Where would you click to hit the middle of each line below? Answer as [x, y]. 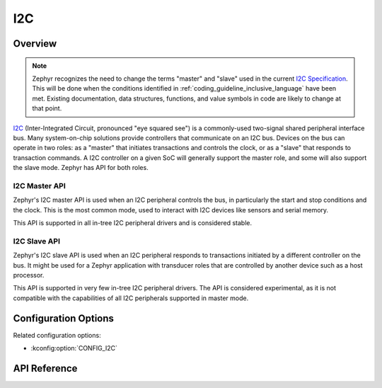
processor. [29, 275]
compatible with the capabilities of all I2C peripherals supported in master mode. [131, 298]
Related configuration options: [57, 335]
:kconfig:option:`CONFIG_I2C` [74, 348]
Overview [35, 44]
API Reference [45, 368]
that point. [47, 108]
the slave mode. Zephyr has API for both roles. [81, 168]
